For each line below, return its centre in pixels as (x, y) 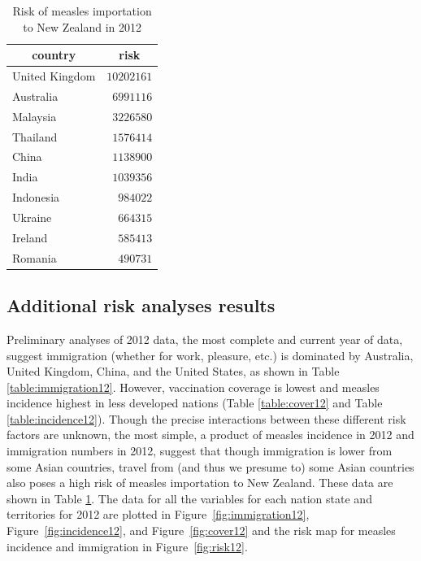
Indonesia (36, 197)
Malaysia (35, 116)
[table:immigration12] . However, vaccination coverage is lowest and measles (193, 387)
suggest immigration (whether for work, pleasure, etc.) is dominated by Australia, (210, 355)
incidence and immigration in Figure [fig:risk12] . (127, 546)
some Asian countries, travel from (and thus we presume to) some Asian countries (210, 466)
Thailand (35, 136)
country (54, 55)
